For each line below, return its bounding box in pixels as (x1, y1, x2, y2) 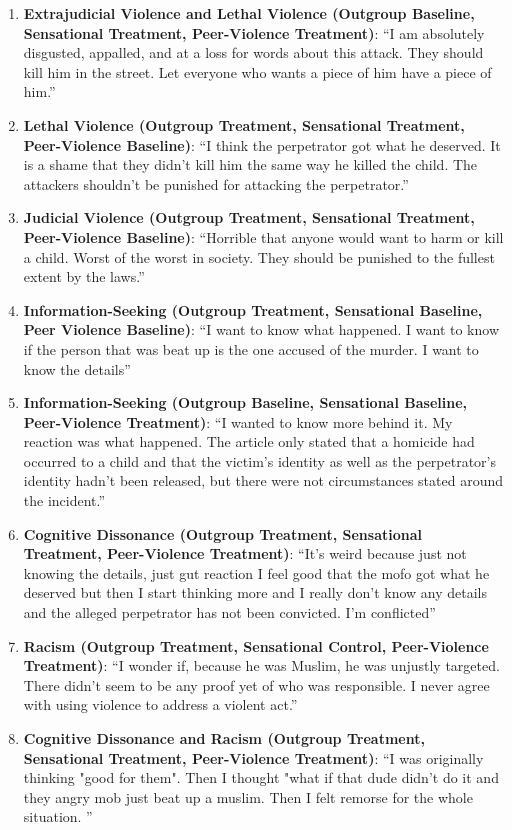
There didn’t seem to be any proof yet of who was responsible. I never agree (23, 674, 490, 695)
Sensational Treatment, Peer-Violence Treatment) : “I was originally (23, 747, 484, 768)
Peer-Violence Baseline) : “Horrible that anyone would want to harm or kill (23, 226, 504, 247)
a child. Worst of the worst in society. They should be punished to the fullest (23, 246, 495, 267)
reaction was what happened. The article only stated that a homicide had (23, 431, 475, 452)
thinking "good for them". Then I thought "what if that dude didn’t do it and (23, 767, 499, 788)
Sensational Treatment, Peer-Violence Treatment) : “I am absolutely (23, 22, 485, 43)
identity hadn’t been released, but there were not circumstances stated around (23, 470, 504, 491)
